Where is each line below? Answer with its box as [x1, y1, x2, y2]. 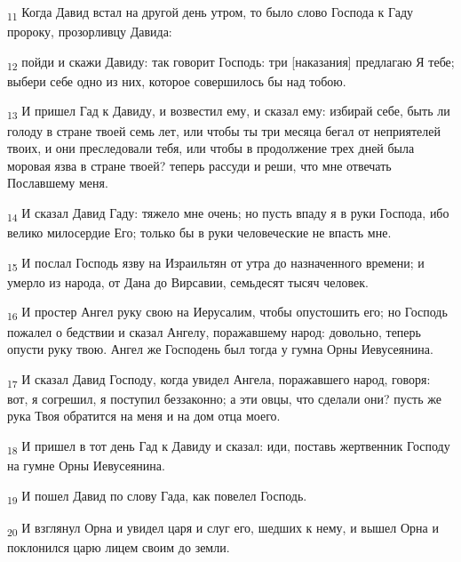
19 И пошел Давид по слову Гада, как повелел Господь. [7, 486, 307, 507]
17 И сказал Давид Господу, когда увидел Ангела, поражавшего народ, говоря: [7, 369, 431, 390]
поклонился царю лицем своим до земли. [7, 537, 230, 556]
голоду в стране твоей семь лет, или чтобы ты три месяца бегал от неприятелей [7, 121, 441, 140]
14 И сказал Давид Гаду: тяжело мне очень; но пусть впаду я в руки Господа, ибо [7, 203, 449, 224]
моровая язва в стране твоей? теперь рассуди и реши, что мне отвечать [7, 156, 392, 174]
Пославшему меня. [7, 173, 108, 192]
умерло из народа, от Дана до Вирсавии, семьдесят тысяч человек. [7, 272, 369, 291]
